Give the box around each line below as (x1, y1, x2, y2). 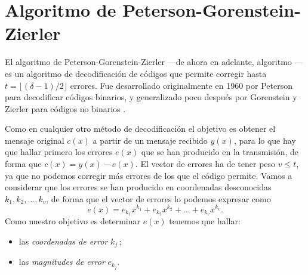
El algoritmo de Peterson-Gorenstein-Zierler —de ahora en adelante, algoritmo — (5, 55, 303, 68)
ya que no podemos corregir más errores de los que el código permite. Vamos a (5, 169, 292, 181)
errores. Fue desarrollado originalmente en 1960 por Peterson (70, 79, 292, 91)
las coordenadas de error (19, 234, 108, 247)
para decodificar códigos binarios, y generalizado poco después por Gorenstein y (5, 91, 297, 103)
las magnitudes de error (19, 255, 105, 268)
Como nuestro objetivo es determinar (5, 215, 140, 227)
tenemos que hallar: (169, 215, 241, 227)
